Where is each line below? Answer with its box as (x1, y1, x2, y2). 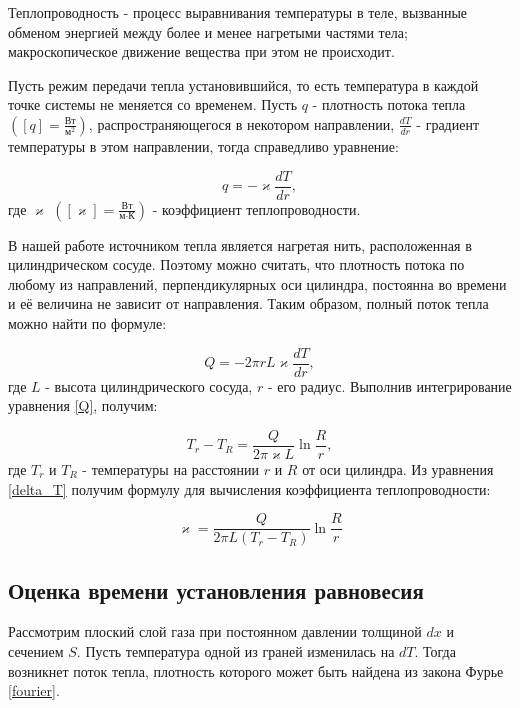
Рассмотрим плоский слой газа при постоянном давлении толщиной (8, 621, 422, 642)
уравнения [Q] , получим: (8, 395, 158, 416)
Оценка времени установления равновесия (8, 574, 424, 605)
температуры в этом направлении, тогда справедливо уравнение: (8, 135, 399, 156)
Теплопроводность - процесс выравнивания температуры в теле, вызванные (8, 2, 468, 22)
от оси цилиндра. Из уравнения (302, 458, 494, 479)
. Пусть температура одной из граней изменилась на (76, 640, 395, 661)
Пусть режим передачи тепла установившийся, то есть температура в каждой (8, 74, 479, 95)
